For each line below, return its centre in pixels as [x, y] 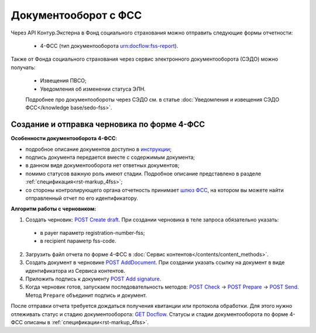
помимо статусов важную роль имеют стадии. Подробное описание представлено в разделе [143, 174]
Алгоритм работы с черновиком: [54, 209]
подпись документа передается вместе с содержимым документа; [110, 157]
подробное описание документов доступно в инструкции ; [99, 149]
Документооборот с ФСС [76, 15]
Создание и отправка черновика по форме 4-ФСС [108, 125]
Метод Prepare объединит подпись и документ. [86, 295]
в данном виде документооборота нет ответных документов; [102, 165]
